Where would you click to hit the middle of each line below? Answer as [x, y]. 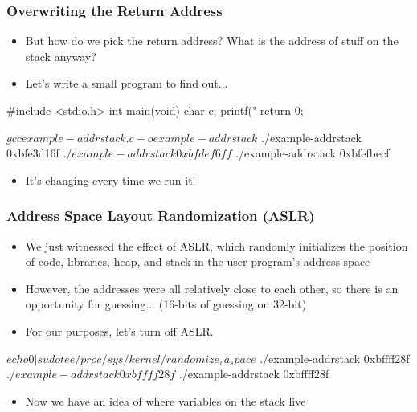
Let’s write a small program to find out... [127, 83]
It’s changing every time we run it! [110, 179]
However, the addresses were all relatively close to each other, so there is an [212, 288]
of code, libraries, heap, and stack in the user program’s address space [198, 261]
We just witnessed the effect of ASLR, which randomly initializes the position [217, 245]
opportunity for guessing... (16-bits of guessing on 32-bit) [166, 304]
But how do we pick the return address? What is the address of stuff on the [212, 41]
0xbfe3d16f [33, 153]
